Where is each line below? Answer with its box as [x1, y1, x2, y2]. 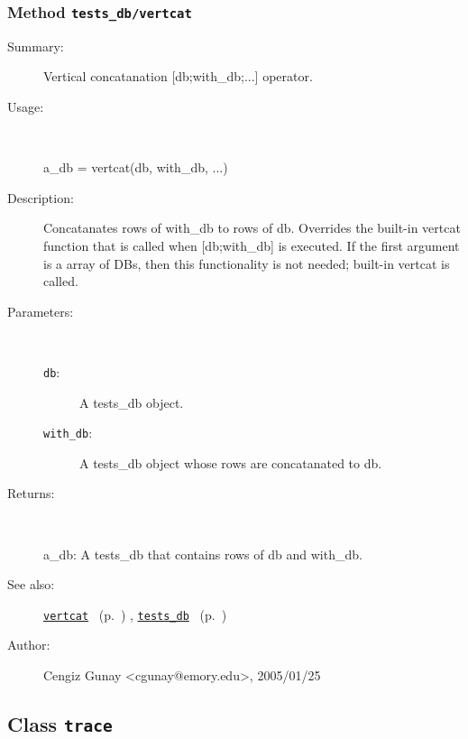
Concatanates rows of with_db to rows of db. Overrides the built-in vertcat [43, 218, 461, 237]
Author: [7, 635, 50, 654]
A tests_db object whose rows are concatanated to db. [79, 453, 382, 472]
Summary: [7, 36, 64, 55]
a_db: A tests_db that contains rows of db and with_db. [43, 544, 362, 563]
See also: [7, 575, 55, 594]
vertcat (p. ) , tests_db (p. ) [43, 605, 227, 624]
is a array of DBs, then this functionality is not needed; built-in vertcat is [43, 254, 450, 273]
